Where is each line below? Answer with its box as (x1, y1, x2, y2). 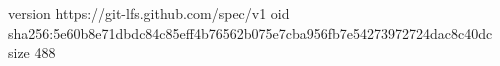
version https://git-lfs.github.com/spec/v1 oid (8, 3, 290, 23)
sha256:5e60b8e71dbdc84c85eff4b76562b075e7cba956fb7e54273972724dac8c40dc (8, 22, 493, 43)
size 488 (8, 42, 56, 63)
